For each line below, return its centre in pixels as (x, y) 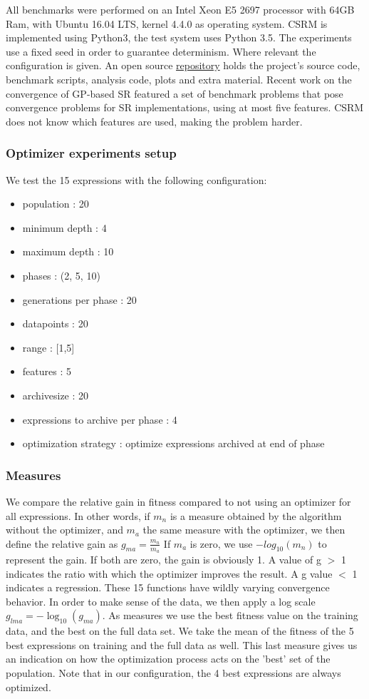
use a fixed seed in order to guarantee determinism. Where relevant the (161, 51)
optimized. (28, 687)
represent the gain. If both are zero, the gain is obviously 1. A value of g (163, 559)
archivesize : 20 (56, 395)
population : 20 (56, 204)
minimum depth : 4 (64, 227)
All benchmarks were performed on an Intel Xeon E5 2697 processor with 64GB (180, 9)
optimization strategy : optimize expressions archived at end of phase (173, 443)
